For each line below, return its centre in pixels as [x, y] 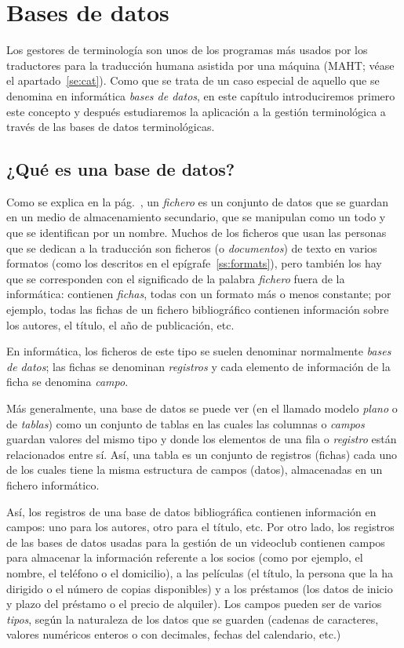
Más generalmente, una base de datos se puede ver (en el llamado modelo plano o [202, 408]
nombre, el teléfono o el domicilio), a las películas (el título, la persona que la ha [200, 572]
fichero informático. [53, 484]
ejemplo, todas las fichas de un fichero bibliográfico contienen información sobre [198, 309]
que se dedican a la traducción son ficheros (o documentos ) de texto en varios [192, 248]
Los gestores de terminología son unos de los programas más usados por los [187, 50]
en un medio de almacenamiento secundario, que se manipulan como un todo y [196, 217]
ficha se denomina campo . [67, 382]
